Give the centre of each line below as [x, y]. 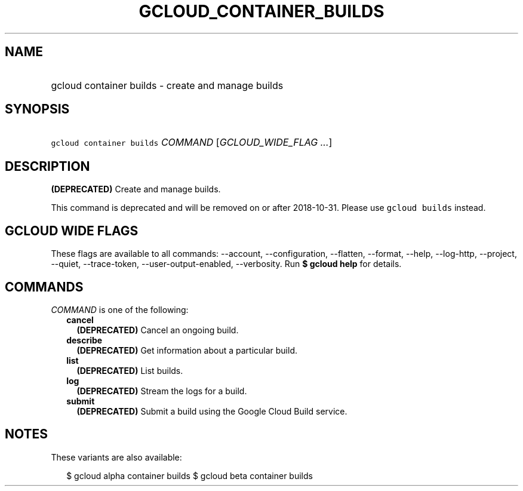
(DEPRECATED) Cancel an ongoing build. [158, 330]
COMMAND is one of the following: [120, 309]
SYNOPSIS [37, 109]
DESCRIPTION [47, 166]
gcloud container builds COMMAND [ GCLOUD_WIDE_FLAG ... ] [192, 142]
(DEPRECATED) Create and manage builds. [136, 189]
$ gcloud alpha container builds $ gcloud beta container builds [190, 475]
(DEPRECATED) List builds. [130, 370]
